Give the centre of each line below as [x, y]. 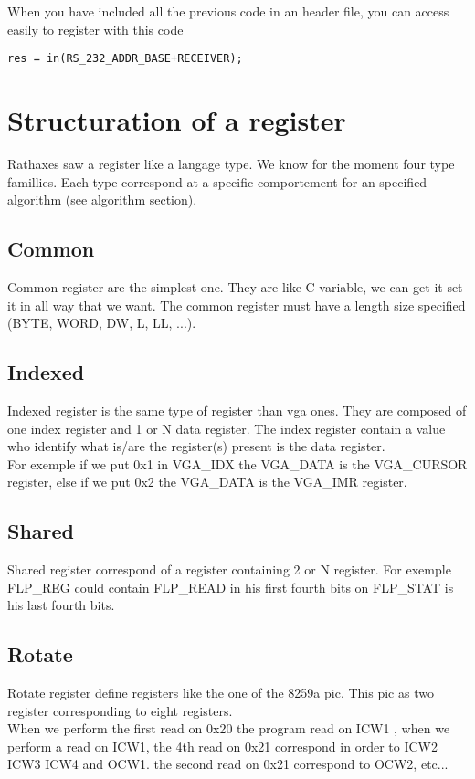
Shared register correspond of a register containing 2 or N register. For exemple [229, 569]
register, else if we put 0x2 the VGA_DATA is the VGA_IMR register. [207, 482]
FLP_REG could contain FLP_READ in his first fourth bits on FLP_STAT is [231, 587]
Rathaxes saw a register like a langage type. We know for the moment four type [231, 163]
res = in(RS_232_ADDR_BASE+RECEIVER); [125, 59]
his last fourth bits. [61, 605]
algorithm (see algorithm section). [102, 200]
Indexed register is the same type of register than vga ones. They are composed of [237, 410]
